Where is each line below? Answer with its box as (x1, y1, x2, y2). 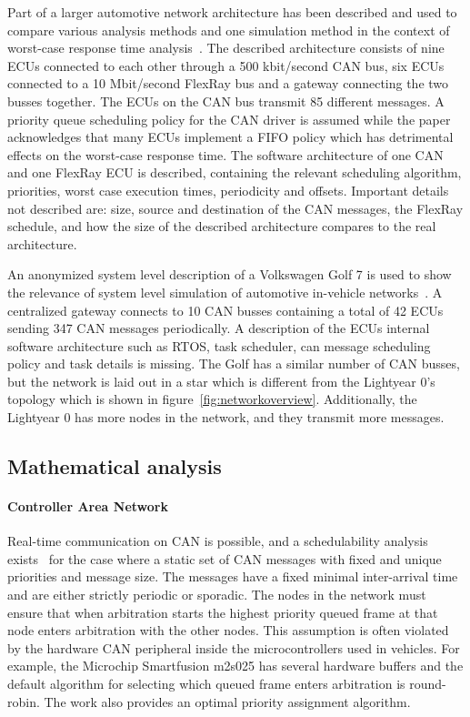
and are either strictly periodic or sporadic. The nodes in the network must (7, 585, 426, 604)
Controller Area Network (7, 497, 168, 516)
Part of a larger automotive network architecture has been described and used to (7, 3, 457, 21)
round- (409, 673, 446, 692)
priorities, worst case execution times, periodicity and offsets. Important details (7, 180, 449, 199)
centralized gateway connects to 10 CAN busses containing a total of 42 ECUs (7, 300, 444, 319)
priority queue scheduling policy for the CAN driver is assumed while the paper (7, 109, 451, 128)
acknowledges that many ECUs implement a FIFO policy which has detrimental (7, 127, 454, 146)
